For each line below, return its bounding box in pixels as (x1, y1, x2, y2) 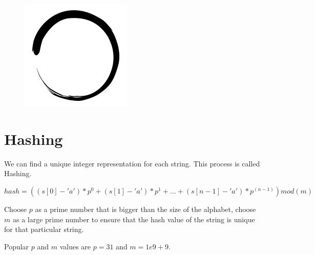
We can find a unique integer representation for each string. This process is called (4, 158, 260, 168)
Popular (4, 241, 29, 251)
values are (59, 241, 91, 251)
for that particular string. (4, 224, 84, 235)
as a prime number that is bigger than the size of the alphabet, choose (35, 203, 256, 214)
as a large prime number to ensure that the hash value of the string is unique (12, 214, 255, 224)
